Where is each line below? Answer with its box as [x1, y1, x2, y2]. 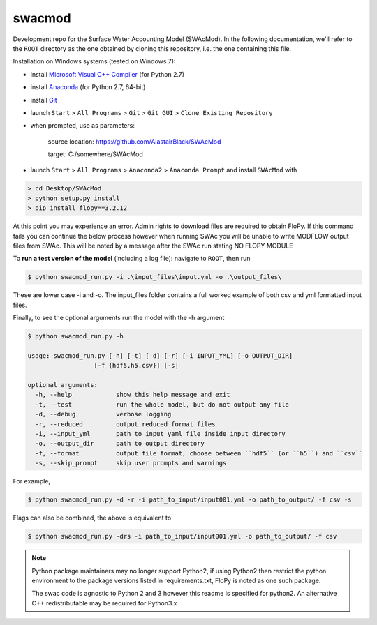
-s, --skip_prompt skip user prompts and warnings [35, 459, 227, 467]
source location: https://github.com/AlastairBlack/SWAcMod [47, 137, 221, 146]
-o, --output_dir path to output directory [35, 439, 205, 448]
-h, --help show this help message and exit [35, 391, 230, 399]
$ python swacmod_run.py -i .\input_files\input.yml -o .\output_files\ [27, 273, 282, 281]
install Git [30, 96, 57, 104]
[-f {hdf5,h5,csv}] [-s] [94, 361, 179, 370]
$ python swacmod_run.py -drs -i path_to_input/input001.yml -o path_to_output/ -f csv [27, 532, 337, 541]
